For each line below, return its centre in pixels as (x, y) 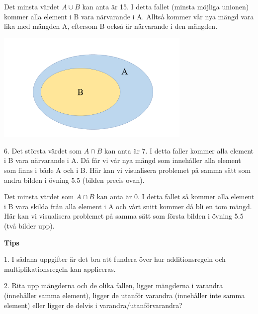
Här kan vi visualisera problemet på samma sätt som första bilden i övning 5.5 (124, 216)
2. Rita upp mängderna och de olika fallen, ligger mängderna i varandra (114, 285)
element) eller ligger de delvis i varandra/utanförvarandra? (93, 305)
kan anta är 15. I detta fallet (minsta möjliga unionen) (166, 6)
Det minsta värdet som (39, 196)
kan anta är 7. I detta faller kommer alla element (179, 150)
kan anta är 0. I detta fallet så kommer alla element (175, 196)
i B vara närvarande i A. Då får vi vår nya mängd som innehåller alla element (123, 160)
